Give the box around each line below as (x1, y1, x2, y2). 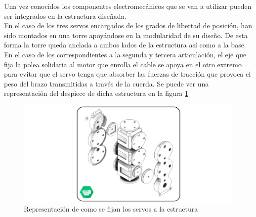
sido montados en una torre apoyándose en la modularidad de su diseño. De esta (4, 30, 248, 40)
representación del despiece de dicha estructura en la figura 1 (4, 88, 188, 98)
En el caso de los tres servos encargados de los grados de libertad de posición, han (4, 20, 252, 31)
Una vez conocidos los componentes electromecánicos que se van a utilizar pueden (4, 1, 252, 11)
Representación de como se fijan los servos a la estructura (24, 203, 198, 214)
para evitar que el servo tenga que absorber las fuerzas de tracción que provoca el (4, 69, 251, 79)
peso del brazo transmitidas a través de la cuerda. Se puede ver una (4, 78, 209, 88)
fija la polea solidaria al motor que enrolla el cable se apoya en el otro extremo (4, 59, 242, 69)
